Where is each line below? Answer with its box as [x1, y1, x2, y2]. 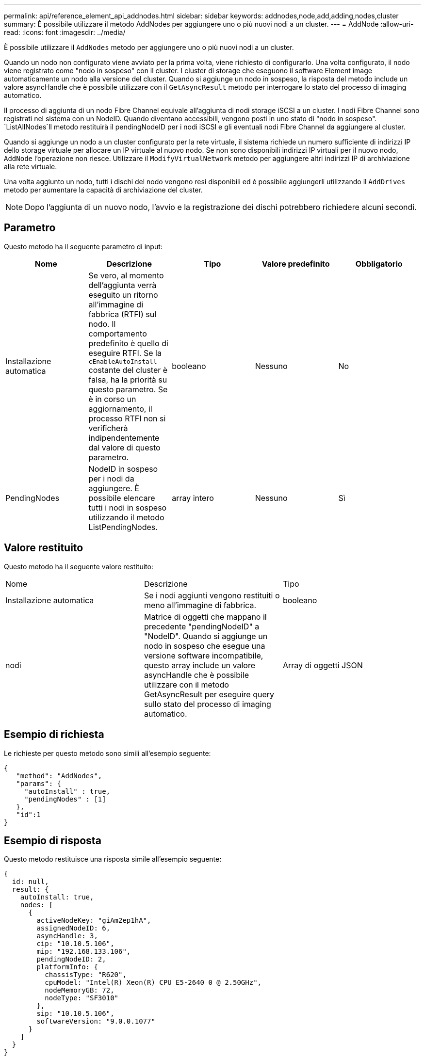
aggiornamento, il [88, 403, 152, 414]
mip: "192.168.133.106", [36, 947, 131, 956]
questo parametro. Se [88, 384, 168, 394]
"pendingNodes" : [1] [24, 795, 106, 803]
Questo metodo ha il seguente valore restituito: [4, 562, 153, 571]
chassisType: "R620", [45, 971, 127, 979]
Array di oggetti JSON [282, 660, 363, 670]
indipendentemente [88, 433, 160, 443]
